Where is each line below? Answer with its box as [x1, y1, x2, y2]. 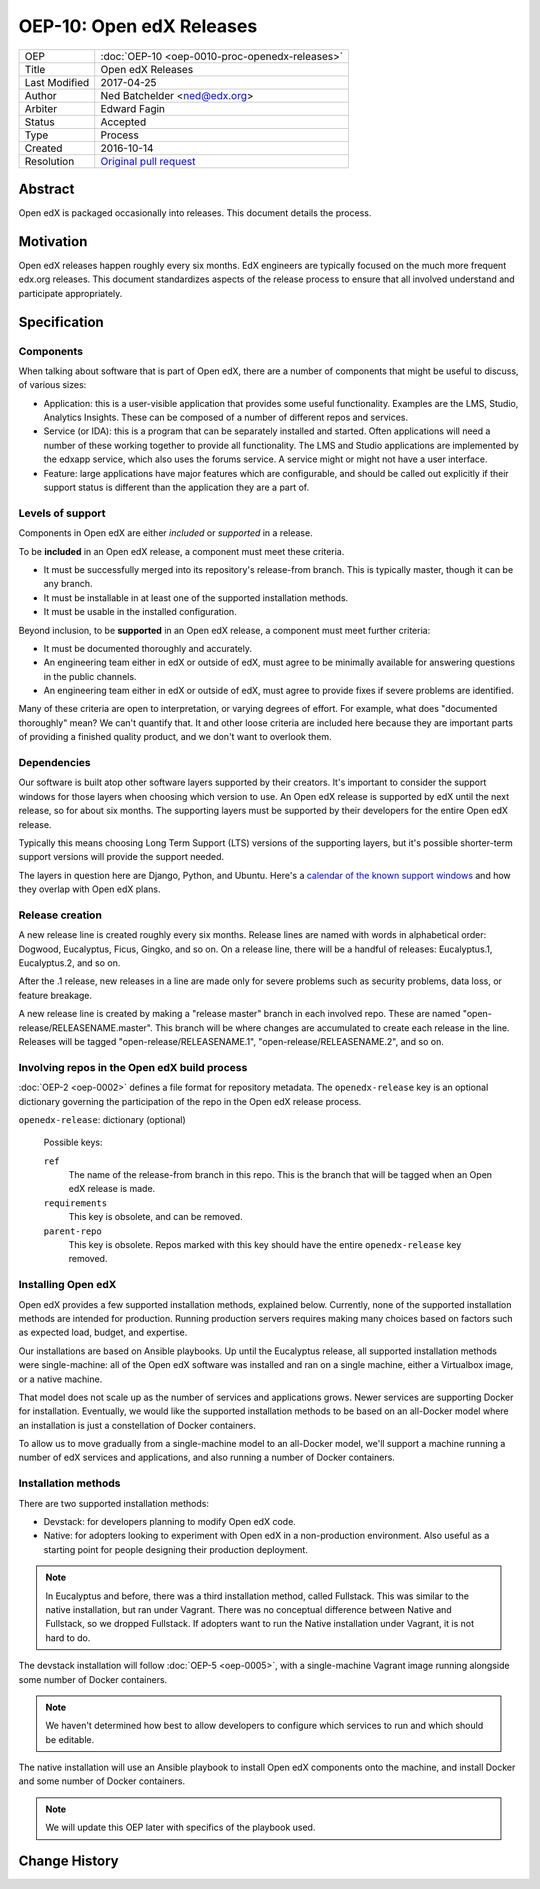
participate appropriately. [18, 287, 123, 299]
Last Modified [24, 75, 90, 89]
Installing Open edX [18, 1278, 117, 1292]
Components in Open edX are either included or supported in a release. [18, 527, 314, 539]
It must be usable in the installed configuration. [43, 606, 237, 618]
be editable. [45, 1733, 95, 1745]
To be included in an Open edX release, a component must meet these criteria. [18, 545, 345, 557]
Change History [18, 1853, 119, 1870]
